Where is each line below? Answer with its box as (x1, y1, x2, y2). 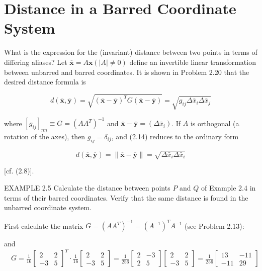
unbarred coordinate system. (4, 202, 92, 213)
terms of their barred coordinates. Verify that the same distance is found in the (4, 192, 248, 203)
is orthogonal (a (190, 118, 239, 128)
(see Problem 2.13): (185, 220, 244, 231)
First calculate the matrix (4, 220, 83, 231)
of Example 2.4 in (201, 182, 256, 193)
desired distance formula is (4, 76, 86, 87)
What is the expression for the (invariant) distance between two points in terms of (4, 47, 257, 57)
